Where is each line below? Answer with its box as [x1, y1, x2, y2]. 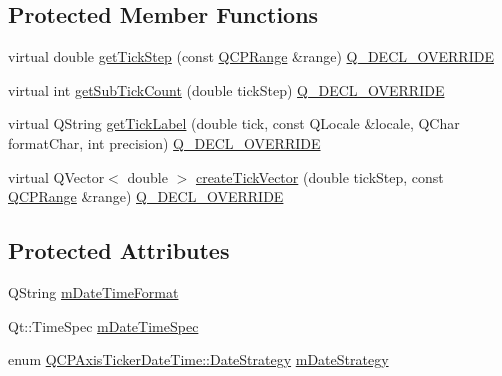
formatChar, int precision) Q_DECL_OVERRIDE [8, 132, 321, 153]
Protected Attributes [8, 235, 230, 266]
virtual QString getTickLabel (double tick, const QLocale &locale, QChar [8, 113, 460, 134]
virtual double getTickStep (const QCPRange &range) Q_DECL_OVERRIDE [8, 46, 494, 67]
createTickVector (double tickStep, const [195, 166, 444, 187]
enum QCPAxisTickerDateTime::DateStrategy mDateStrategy [8, 349, 389, 370]
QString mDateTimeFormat [8, 281, 179, 302]
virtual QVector [8, 166, 105, 187]
